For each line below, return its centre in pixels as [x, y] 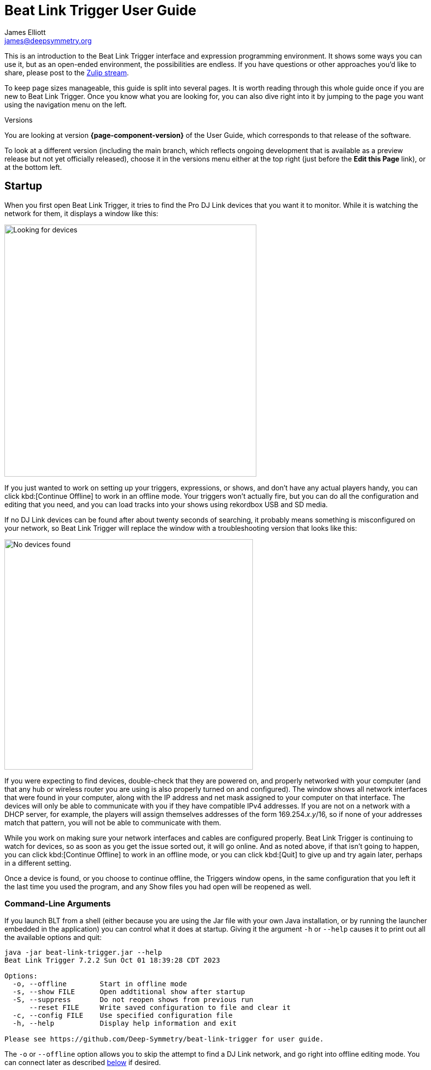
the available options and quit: [53, 938]
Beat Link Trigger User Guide [100, 10]
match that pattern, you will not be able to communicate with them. [113, 822]
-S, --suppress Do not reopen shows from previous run [133, 1000]
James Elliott [25, 32]
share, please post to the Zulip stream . [67, 72]
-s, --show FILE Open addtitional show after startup [129, 992]
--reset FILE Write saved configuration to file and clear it [160, 1008]
